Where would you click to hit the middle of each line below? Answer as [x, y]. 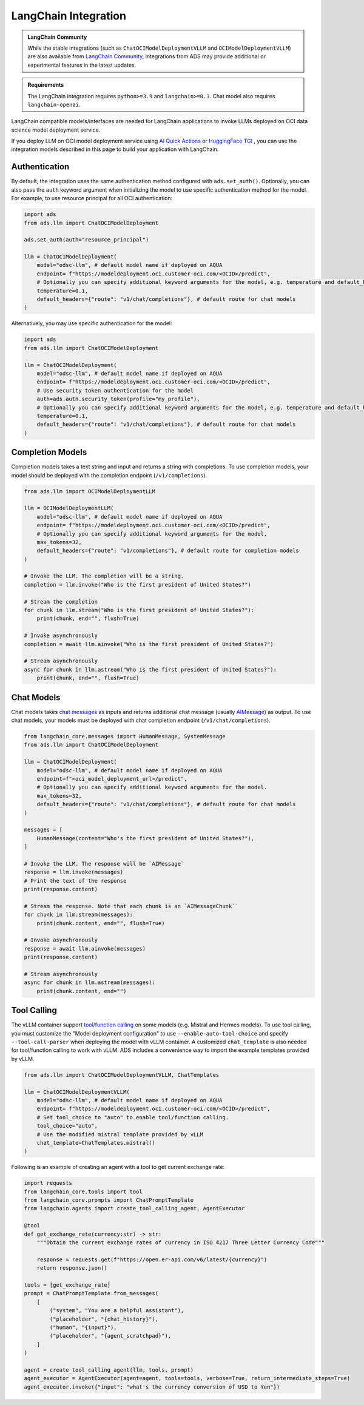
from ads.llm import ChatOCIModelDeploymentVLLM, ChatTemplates [122, 1075]
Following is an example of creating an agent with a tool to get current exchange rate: [118, 1167]
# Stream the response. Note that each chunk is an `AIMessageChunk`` [131, 906]
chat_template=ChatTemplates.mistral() [96, 1143]
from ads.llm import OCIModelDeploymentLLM [90, 491]
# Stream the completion [61, 601]
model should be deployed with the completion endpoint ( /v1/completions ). [109, 475]
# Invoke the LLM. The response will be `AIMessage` [104, 864]
